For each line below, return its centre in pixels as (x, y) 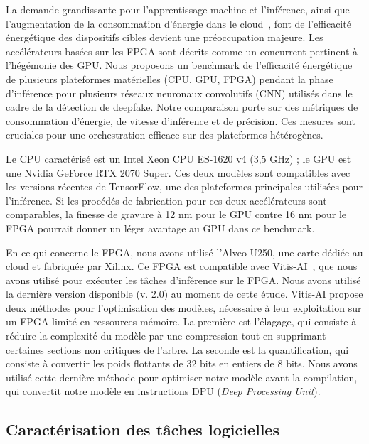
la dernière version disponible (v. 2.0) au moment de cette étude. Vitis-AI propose (184, 294)
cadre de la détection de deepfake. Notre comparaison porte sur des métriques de (182, 107)
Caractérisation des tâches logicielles (143, 429)
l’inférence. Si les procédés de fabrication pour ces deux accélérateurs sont (166, 200)
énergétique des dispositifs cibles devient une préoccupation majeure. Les (165, 37)
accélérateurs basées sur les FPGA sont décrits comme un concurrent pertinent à (182, 51)
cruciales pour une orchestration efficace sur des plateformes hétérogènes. (165, 135)
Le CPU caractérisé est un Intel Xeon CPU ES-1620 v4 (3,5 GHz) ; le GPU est (178, 158)
